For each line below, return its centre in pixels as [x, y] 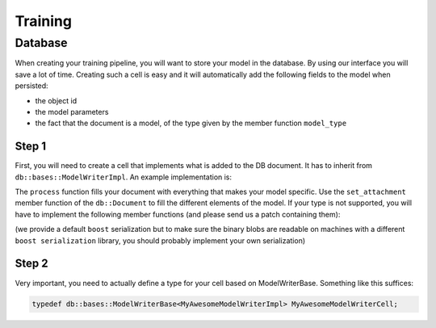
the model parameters [72, 111]
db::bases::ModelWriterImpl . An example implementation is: [124, 177]
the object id [56, 100]
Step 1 [31, 147]
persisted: [31, 86]
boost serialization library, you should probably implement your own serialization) [160, 240]
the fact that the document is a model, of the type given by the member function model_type [191, 123]
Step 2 [31, 264]
